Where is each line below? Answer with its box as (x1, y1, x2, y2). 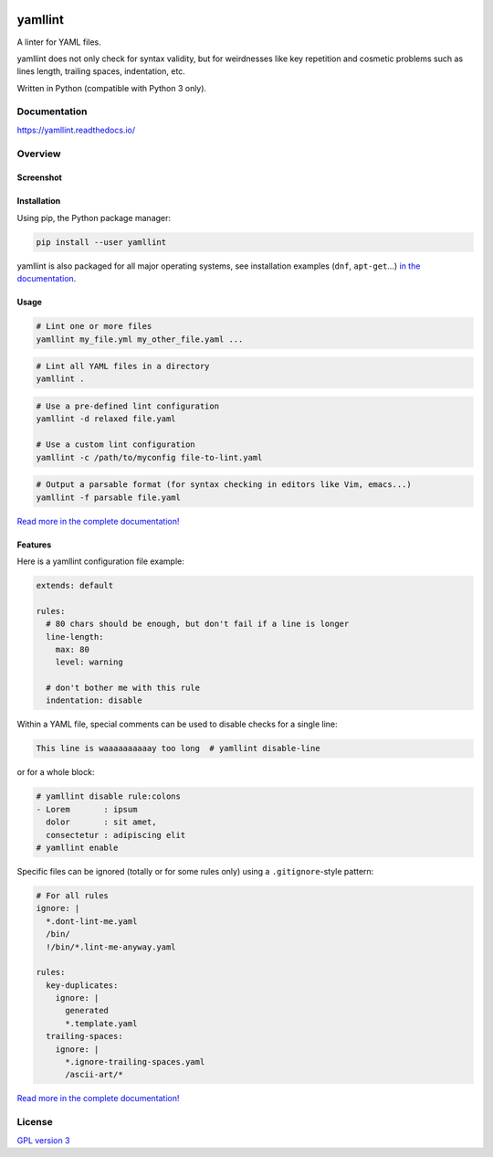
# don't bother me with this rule (46, 683, 201, 694)
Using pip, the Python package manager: (16, 212, 172, 223)
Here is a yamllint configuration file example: (16, 556, 184, 567)
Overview (16, 147, 61, 160)
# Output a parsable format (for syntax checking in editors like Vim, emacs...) (36, 480, 413, 490)
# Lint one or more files (36, 321, 152, 332)
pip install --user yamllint (36, 237, 167, 247)
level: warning (55, 657, 123, 667)
